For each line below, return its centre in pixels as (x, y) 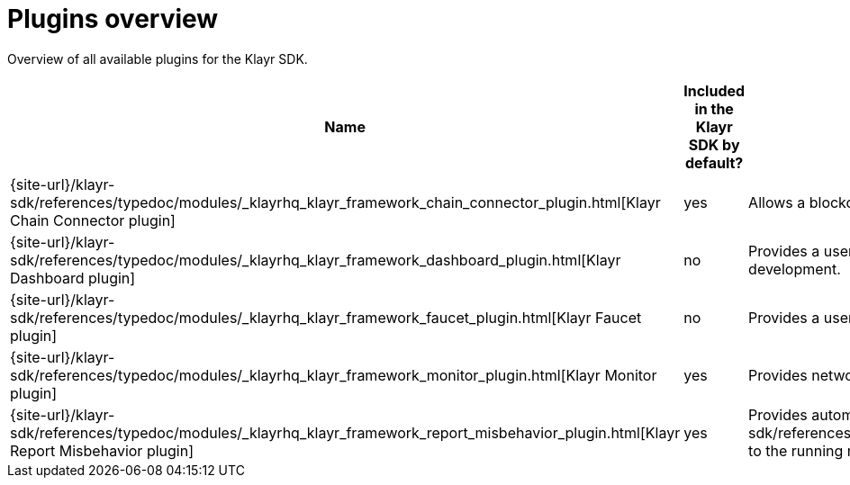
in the (714, 108)
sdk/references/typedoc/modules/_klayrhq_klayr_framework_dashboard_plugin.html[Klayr (316, 260)
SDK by (714, 144)
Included (714, 90)
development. (795, 269)
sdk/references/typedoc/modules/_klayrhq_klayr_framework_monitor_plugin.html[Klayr (305, 375)
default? (714, 162)
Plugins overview (113, 19)
